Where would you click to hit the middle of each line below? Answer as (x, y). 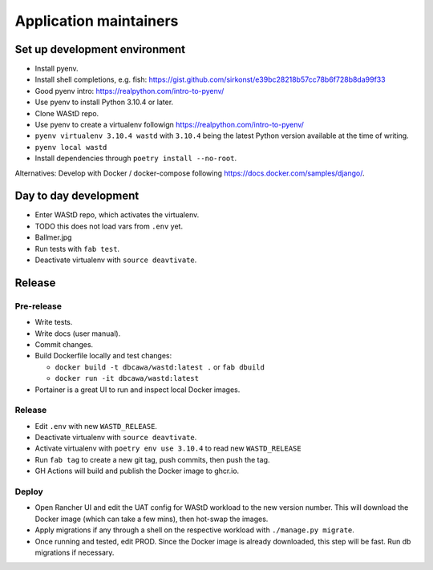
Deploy (29, 491)
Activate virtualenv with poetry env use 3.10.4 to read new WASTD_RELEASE (168, 448)
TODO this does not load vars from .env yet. (109, 226)
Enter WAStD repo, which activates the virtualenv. (117, 215)
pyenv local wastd (71, 147)
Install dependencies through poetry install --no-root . (136, 158)
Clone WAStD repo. (67, 113)
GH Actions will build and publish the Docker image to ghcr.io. (137, 471)
